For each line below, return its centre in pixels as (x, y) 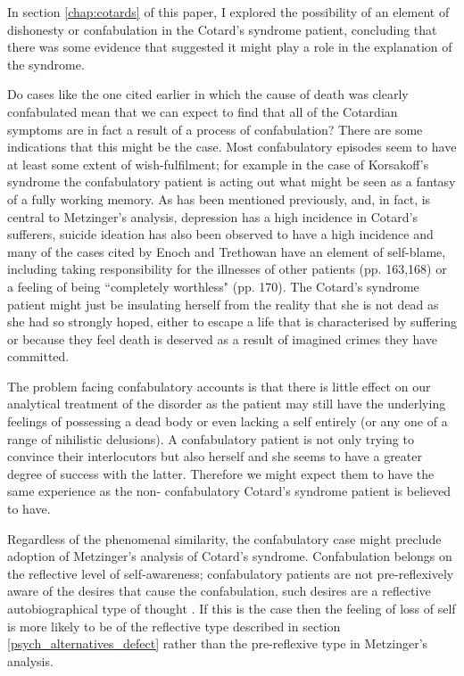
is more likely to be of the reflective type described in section (174, 626)
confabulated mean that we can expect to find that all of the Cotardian (203, 111)
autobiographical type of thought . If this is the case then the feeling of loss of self (232, 608)
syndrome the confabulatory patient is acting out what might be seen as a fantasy (232, 181)
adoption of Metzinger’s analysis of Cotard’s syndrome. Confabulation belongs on (230, 556)
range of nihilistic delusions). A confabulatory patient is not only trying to (211, 438)
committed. (38, 356)
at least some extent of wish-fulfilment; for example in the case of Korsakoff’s (218, 164)
